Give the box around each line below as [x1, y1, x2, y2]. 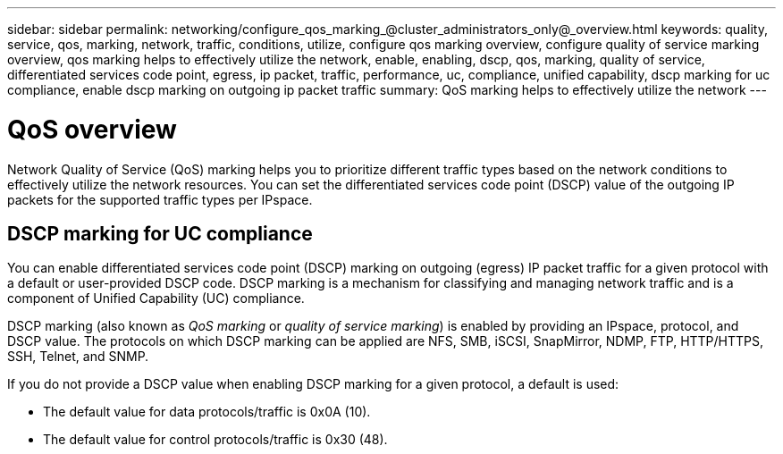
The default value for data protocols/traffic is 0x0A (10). [43, 404, 371, 420]
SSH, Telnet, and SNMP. [7, 349, 149, 365]
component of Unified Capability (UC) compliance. [7, 290, 305, 307]
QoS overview [7, 113, 177, 145]
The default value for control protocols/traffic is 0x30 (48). [43, 432, 388, 448]
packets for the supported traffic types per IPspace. [7, 191, 313, 207]
